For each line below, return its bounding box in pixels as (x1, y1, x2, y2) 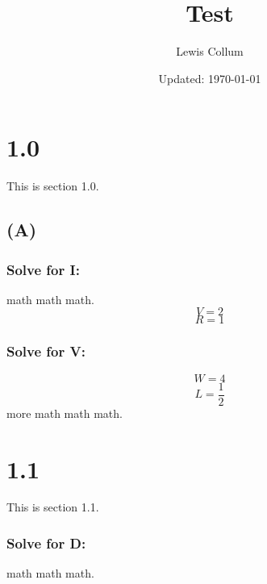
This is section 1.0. (6, 177, 99, 194)
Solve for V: (6, 341, 86, 361)
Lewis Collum (176, 43, 244, 60)
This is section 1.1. (6, 498, 99, 515)
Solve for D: (6, 532, 86, 553)
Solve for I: (6, 259, 80, 279)
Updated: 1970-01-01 (158, 69, 261, 86)
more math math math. (6, 404, 123, 421)
